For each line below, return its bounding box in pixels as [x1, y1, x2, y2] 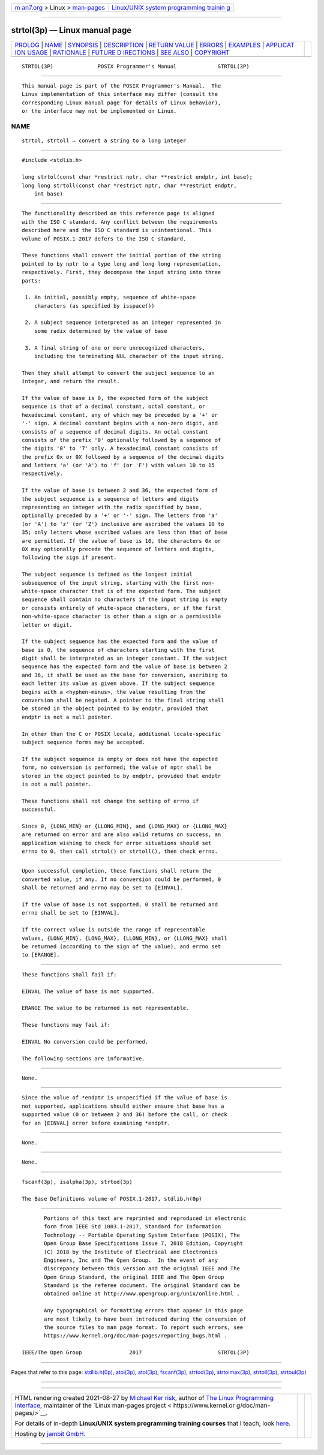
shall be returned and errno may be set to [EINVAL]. [22, 885, 183, 891]
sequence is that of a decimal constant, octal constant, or [22, 403, 205, 410]
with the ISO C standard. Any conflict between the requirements [22, 218, 218, 225]
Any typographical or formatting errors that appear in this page [44, 1307, 244, 1314]
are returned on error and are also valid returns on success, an [22, 831, 221, 838]
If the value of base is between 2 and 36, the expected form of [22, 487, 218, 494]
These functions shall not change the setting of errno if [22, 798, 199, 804]
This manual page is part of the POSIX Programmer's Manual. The [22, 82, 221, 89]
